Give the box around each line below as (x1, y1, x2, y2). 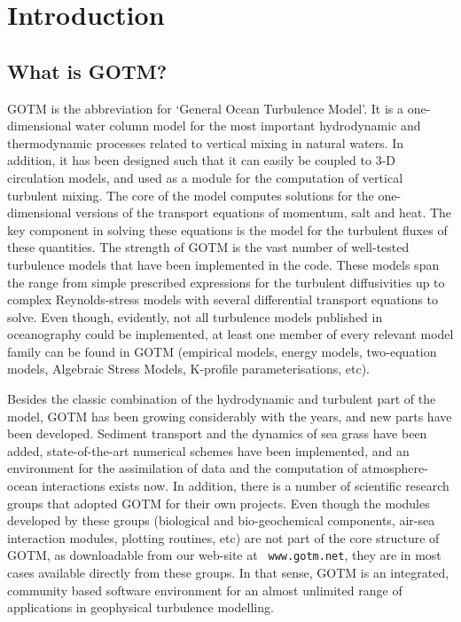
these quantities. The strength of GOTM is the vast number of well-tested (7, 238, 410, 256)
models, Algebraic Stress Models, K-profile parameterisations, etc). (7, 359, 370, 378)
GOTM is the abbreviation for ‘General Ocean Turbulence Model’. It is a (7, 98, 403, 117)
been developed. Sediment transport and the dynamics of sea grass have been (7, 424, 427, 443)
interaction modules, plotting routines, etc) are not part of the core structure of (7, 528, 440, 547)
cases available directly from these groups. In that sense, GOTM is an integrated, (7, 563, 449, 582)
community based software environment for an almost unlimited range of (7, 580, 402, 599)
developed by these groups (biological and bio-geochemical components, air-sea (7, 511, 435, 530)
